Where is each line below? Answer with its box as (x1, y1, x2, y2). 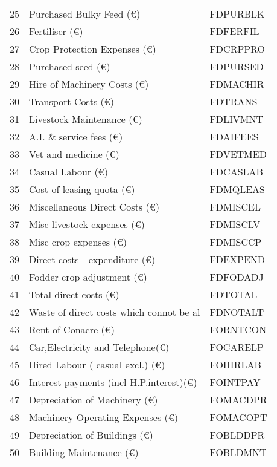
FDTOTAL (209, 287, 258, 301)
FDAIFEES (209, 129, 259, 143)
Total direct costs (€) (29, 287, 119, 301)
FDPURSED (209, 59, 264, 73)
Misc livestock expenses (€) (29, 217, 145, 231)
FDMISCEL (209, 200, 261, 214)
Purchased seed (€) (29, 59, 110, 73)
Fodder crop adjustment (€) (29, 270, 147, 284)
